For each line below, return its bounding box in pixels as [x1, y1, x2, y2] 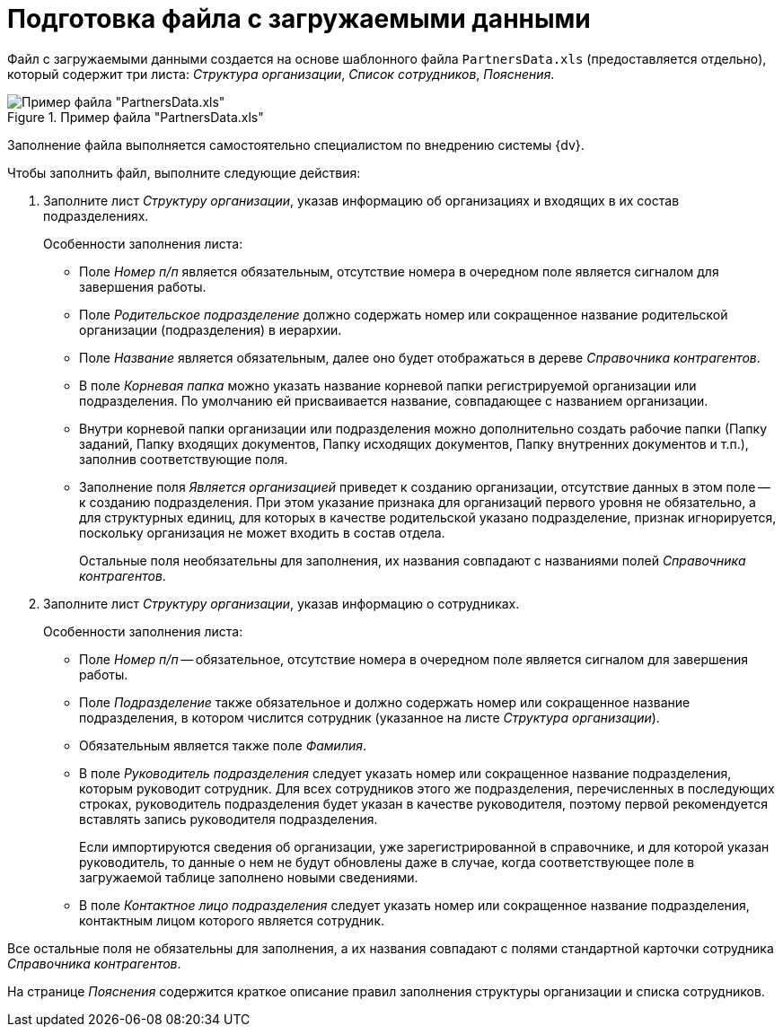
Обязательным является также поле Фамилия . [79, 737, 367, 753]
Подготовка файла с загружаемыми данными [7, 4, 591, 34]
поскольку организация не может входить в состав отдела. [79, 524, 445, 540]
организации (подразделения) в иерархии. [79, 321, 342, 337]
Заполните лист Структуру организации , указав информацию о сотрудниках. [43, 595, 520, 611]
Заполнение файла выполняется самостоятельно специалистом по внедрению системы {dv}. [7, 136, 585, 153]
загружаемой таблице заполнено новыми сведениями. [79, 869, 418, 885]
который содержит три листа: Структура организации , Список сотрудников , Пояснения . [7, 66, 555, 82]
